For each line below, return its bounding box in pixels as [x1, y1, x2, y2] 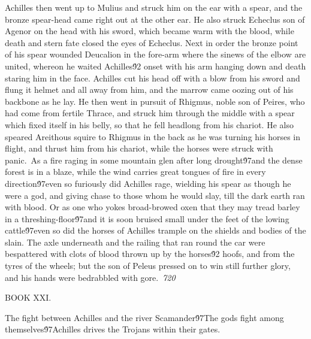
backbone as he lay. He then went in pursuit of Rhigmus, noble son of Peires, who [5, 95, 305, 107]
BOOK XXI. [5, 291, 52, 304]
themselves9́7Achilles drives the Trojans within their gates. [5, 323, 221, 335]
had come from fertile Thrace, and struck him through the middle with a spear [5, 107, 295, 119]
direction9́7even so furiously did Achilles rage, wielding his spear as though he [5, 177, 291, 189]
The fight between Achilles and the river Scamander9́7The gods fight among [5, 311, 284, 323]
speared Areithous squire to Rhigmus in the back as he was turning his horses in [5, 130, 301, 143]
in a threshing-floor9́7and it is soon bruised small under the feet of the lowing [5, 212, 289, 225]
